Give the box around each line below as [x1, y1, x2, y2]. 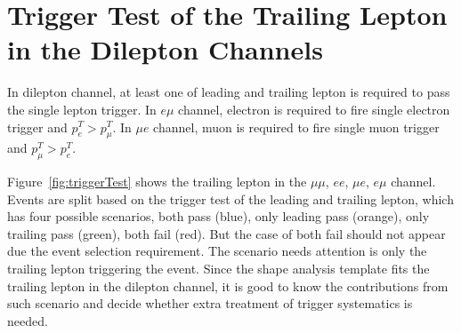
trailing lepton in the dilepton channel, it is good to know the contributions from [7, 276, 449, 295]
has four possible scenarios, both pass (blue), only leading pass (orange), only [7, 207, 430, 226]
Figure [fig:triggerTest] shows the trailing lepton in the [7, 172, 307, 191]
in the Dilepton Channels [7, 31, 323, 67]
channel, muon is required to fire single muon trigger [153, 117, 440, 136]
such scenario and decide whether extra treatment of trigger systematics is [7, 294, 413, 313]
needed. [7, 311, 48, 329]
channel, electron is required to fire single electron [178, 99, 450, 118]
